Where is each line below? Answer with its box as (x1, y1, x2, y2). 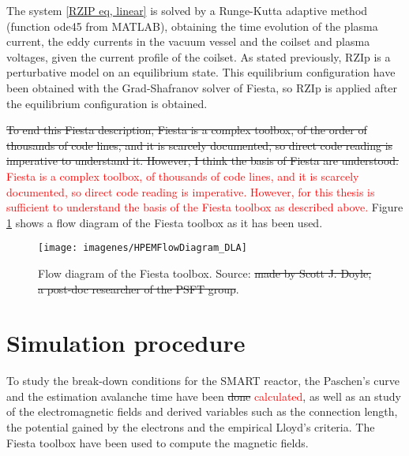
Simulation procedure (6, 327, 246, 359)
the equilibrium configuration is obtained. (6, 95, 208, 111)
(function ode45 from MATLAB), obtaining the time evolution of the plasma (6, 17, 378, 34)
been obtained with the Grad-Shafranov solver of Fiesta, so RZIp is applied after (6, 79, 397, 95)
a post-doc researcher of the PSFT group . (38, 280, 239, 297)
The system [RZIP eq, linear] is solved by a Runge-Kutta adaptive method (6, 2, 368, 18)
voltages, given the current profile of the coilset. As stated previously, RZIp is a (6, 48, 391, 65)
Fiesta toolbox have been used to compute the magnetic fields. (6, 434, 309, 450)
